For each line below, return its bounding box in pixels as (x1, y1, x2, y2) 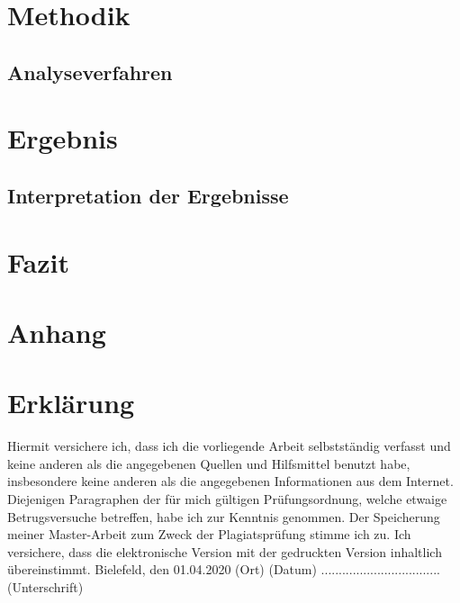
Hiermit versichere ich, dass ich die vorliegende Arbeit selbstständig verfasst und (7, 436, 451, 455)
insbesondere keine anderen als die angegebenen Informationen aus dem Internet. (7, 472, 454, 490)
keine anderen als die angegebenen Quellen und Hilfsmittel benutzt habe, (7, 454, 410, 472)
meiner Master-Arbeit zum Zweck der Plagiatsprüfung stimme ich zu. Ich (7, 525, 411, 544)
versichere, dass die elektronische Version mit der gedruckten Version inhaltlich (7, 542, 442, 561)
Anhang (7, 313, 106, 350)
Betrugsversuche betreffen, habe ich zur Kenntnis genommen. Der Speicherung (7, 507, 440, 526)
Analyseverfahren (7, 58, 173, 85)
